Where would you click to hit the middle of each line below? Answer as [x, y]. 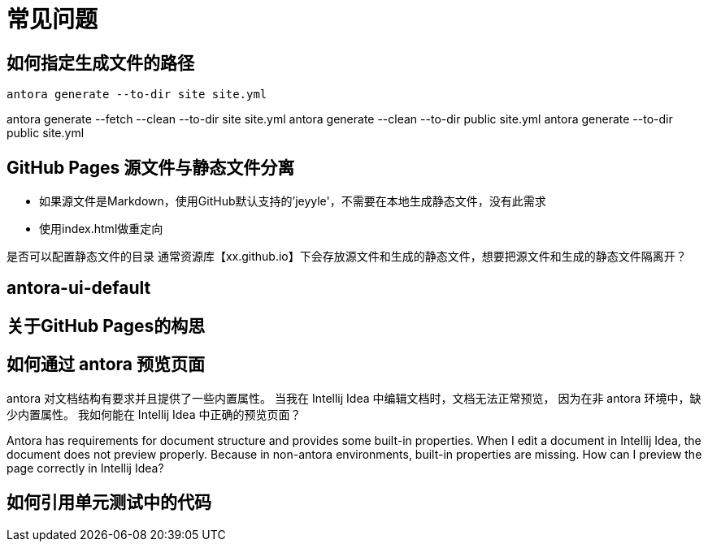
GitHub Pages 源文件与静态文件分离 [151, 167]
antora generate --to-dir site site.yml [137, 95]
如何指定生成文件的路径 [100, 63]
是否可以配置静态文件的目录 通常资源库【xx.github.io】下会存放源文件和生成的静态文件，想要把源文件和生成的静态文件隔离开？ [347, 257]
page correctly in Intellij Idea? [85, 468]
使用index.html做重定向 [101, 229]
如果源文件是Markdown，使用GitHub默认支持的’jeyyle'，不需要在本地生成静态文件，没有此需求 [293, 201]
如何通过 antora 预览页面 [106, 365]
